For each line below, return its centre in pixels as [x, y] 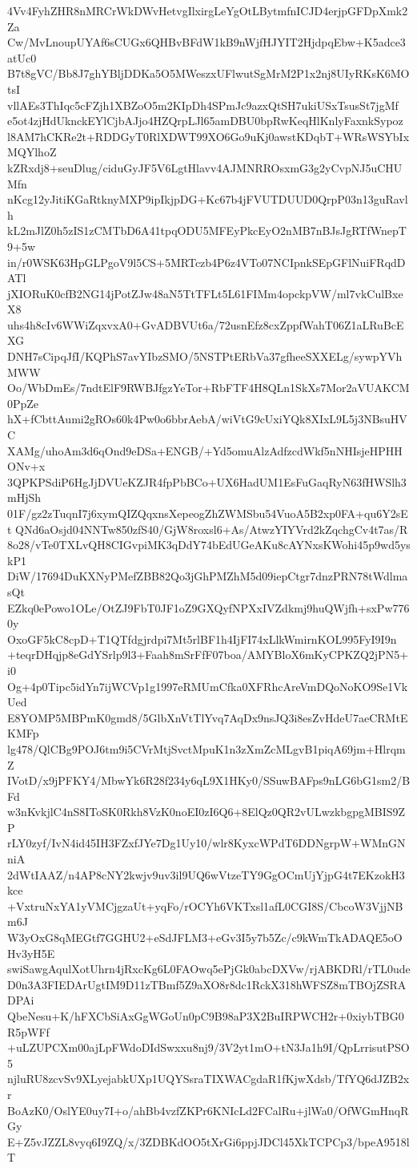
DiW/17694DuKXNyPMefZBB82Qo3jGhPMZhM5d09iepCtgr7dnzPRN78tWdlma [208, 576]
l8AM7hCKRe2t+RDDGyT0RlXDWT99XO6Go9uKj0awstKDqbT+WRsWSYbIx [208, 136]
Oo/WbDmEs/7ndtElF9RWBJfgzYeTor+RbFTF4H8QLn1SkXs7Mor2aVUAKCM [208, 388]
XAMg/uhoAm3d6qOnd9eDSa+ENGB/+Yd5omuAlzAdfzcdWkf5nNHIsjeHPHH [205, 450]
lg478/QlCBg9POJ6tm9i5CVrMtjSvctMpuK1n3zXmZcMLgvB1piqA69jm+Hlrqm [206, 748]
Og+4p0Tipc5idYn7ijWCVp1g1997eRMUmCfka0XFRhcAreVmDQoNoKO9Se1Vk [208, 686]
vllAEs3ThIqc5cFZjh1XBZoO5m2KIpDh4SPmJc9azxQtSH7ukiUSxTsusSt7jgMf [203, 105]
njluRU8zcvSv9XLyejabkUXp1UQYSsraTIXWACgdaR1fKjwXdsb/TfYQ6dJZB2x [208, 1079]
